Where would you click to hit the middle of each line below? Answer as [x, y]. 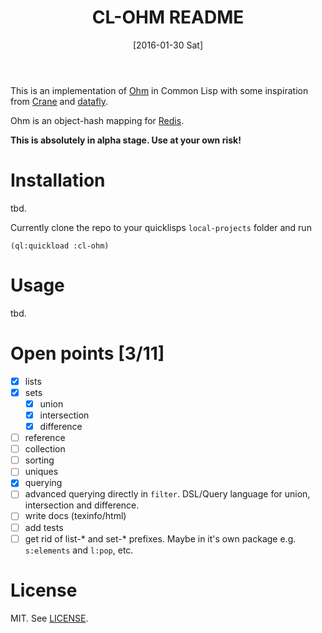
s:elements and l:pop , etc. [79, 550]
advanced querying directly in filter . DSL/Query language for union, [167, 494]
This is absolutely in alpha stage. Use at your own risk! [126, 140]
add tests [44, 527]
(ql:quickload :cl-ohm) [60, 246]
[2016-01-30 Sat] [168, 45]
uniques [41, 472]
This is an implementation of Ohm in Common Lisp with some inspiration [159, 90]
